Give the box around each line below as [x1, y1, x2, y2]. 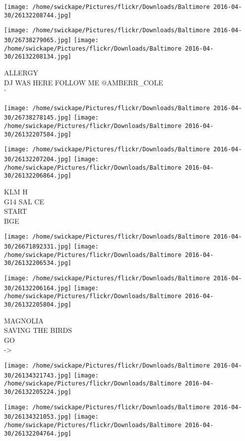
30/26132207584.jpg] [4, 130, 72, 138]
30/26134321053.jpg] [4, 413, 72, 421]
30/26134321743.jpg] [4, 372, 72, 379]
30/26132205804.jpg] [4, 301, 72, 308]
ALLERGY [4, 67, 38, 77]
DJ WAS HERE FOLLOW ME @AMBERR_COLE [4, 77, 163, 87]
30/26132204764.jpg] [4, 430, 72, 437]
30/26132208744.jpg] [4, 11, 72, 19]
